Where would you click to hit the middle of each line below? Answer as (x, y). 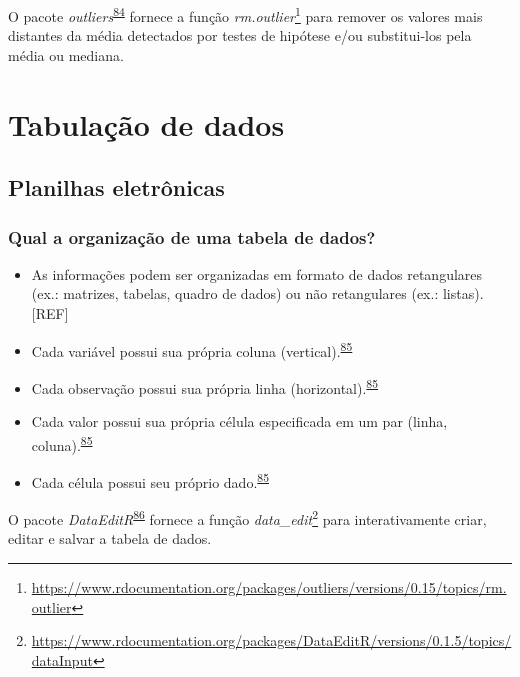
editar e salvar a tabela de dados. (110, 538)
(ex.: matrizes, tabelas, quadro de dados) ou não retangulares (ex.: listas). (257, 293)
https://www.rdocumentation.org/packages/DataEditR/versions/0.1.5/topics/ (271, 640)
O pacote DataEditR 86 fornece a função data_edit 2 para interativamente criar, (247, 517)
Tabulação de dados (146, 123)
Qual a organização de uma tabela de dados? (192, 236)
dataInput (62, 659)
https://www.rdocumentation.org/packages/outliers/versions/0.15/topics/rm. (269, 587)
